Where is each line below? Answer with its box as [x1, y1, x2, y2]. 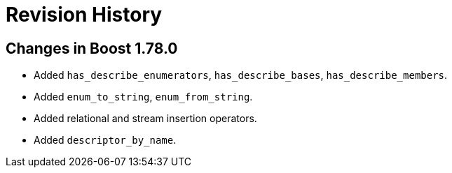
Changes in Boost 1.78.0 [6, 39, 178, 57]
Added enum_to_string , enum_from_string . [34, 91, 253, 103]
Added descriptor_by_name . [34, 134, 177, 146]
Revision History [6, 3, 163, 27]
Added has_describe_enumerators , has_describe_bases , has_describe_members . [34, 69, 448, 82]
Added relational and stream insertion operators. [34, 112, 257, 125]
